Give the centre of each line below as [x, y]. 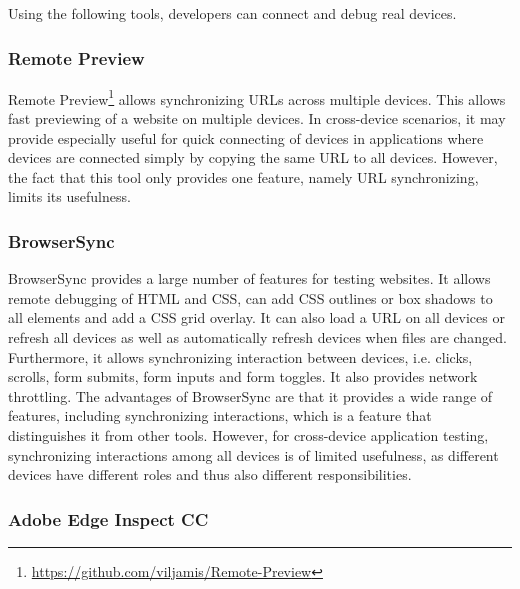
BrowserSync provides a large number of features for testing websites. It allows [249, 278]
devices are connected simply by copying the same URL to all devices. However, [253, 157]
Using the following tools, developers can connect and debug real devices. [232, 13]
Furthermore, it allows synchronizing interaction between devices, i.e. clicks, [240, 356]
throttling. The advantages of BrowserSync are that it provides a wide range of [250, 395]
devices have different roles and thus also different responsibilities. [210, 474]
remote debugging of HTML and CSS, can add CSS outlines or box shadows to [250, 297]
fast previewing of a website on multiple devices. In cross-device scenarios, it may [257, 118]
